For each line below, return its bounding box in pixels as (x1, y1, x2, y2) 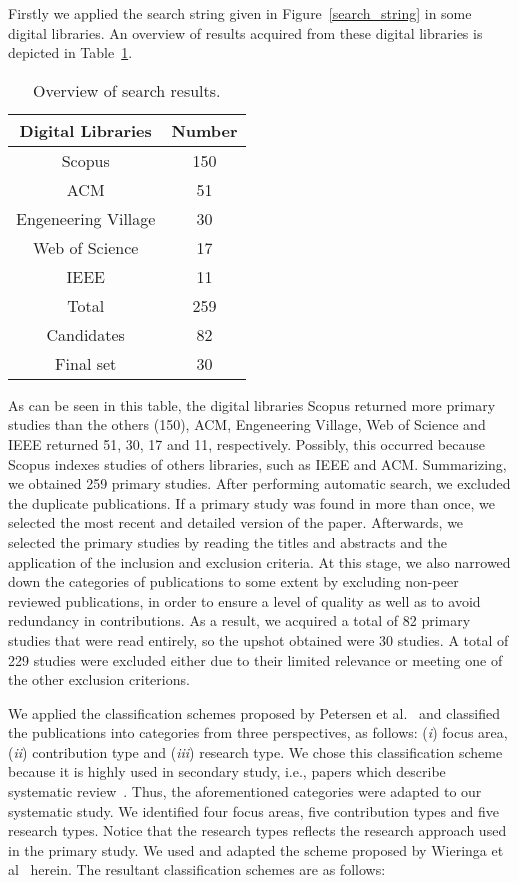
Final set (55, 351, 117, 375)
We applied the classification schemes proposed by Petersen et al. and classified (8, 702, 501, 723)
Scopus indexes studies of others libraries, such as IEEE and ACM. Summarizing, (8, 453, 507, 474)
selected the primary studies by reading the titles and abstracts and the (8, 531, 447, 552)
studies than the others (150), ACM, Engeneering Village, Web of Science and (8, 414, 486, 435)
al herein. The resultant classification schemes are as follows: (8, 859, 386, 880)
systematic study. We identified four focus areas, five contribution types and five (8, 800, 499, 821)
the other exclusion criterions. (8, 669, 190, 690)
